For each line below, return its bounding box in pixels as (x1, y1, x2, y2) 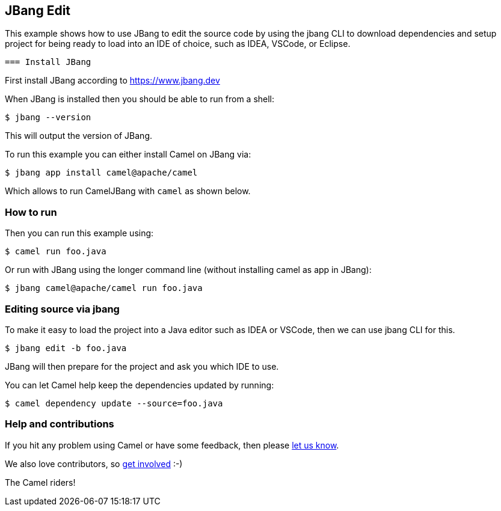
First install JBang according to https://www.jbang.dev (5, 75, 220, 86)
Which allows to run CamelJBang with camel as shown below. (5, 186, 251, 197)
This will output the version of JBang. (5, 130, 153, 141)
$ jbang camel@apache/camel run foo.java (5, 283, 203, 293)
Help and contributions (5, 418, 114, 430)
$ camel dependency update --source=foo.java (5, 398, 223, 408)
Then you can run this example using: (5, 228, 154, 239)
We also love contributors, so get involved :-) (5, 458, 183, 469)
